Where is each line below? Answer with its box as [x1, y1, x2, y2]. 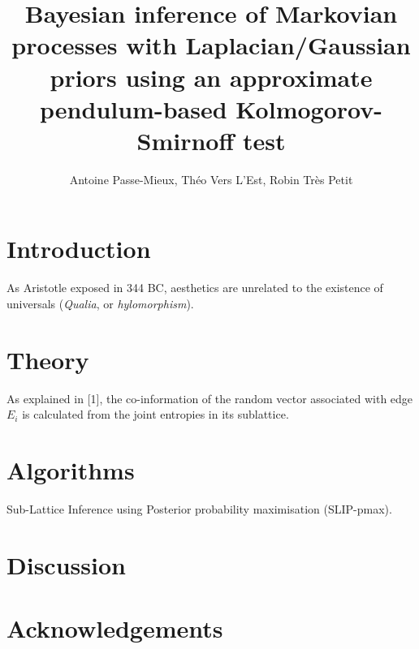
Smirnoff [136, 123, 235, 157]
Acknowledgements [6, 612, 223, 645]
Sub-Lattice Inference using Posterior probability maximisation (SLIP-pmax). [6, 501, 392, 518]
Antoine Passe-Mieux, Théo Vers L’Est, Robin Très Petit [69, 170, 353, 187]
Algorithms [6, 453, 135, 487]
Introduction [6, 232, 151, 265]
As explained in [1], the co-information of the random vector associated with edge [6, 389, 413, 406]
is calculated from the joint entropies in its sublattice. [22, 406, 289, 423]
